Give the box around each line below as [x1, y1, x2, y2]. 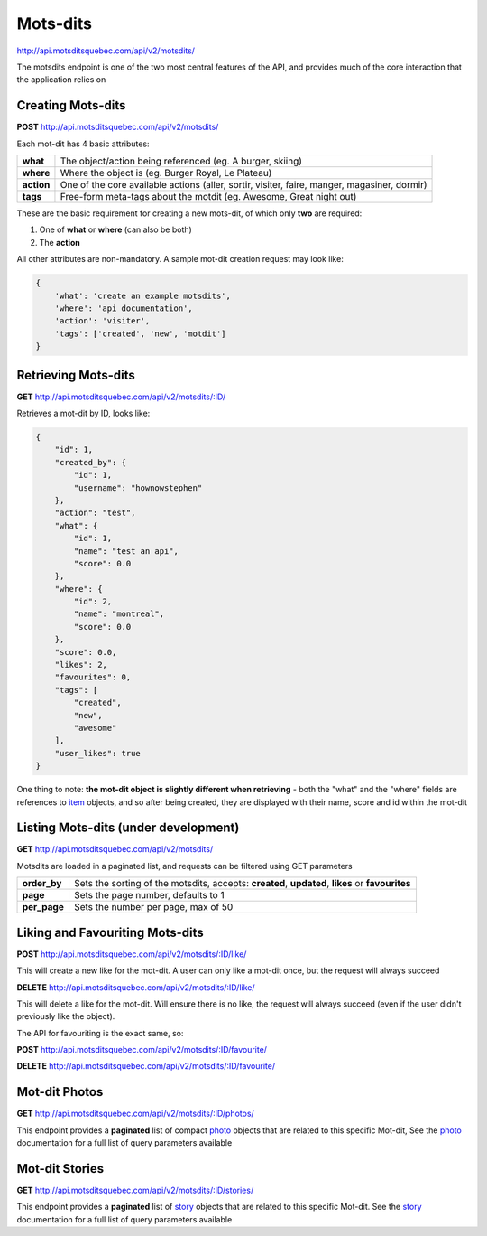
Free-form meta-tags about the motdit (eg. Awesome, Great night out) [60, 191, 357, 203]
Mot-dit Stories [16, 1161, 104, 1176]
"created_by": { [54, 457, 126, 467]
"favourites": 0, [54, 672, 132, 682]
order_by [22, 877, 62, 890]
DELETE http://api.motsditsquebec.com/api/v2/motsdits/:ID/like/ [16, 981, 255, 993]
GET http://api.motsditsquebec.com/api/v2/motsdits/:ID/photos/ [16, 1108, 254, 1119]
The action [39, 237, 81, 248]
